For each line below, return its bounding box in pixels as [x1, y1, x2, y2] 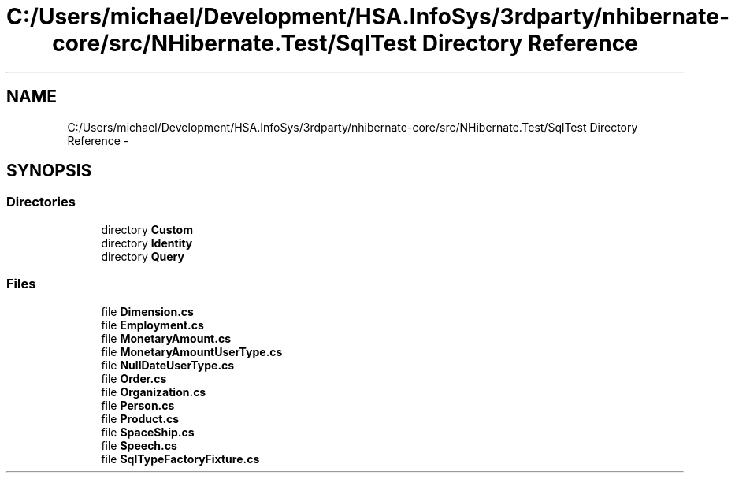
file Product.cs [101, 411, 180, 425]
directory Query [101, 249, 184, 263]
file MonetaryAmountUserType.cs [101, 344, 283, 358]
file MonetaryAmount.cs [101, 331, 231, 345]
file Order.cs [101, 371, 167, 385]
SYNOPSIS [6, 161, 92, 181]
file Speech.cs [101, 438, 177, 452]
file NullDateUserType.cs [101, 358, 235, 372]
